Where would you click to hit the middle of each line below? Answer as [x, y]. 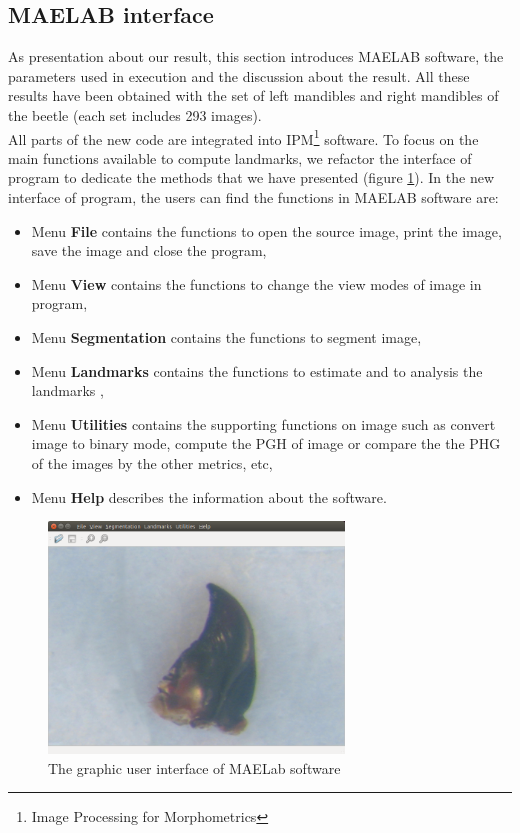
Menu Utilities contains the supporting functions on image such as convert [263, 423]
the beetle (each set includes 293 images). [135, 114]
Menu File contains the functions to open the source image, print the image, [266, 230]
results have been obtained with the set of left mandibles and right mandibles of [253, 95]
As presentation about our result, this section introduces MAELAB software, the [256, 56]
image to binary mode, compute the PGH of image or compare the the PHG [266, 443]
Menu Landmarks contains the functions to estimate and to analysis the [257, 370]
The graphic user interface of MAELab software [194, 767]
